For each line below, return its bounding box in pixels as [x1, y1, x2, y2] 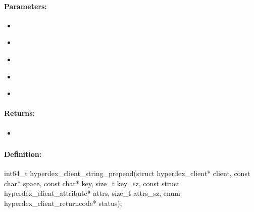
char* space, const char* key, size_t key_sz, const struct [4, 178, 180, 188]
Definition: [4, 149, 42, 159]
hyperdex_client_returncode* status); [4, 198, 122, 208]
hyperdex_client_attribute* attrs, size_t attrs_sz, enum [4, 188, 180, 198]
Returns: [4, 108, 35, 118]
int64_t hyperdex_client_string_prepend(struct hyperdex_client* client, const [4, 168, 250, 179]
